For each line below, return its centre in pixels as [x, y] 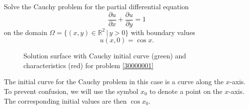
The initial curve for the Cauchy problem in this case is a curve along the [114, 82]
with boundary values [163, 32]
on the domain [26, 32]
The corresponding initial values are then [65, 100]
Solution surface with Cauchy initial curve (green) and [105, 56]
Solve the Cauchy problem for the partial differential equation [96, 6]
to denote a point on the [186, 91]
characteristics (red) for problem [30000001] [89, 65]
